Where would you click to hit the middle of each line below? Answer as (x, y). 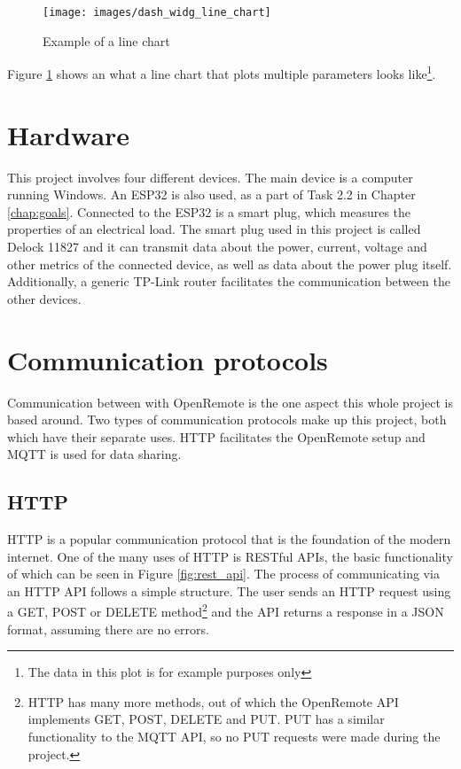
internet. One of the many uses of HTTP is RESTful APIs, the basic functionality (230, 556)
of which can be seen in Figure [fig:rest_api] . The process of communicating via (223, 574)
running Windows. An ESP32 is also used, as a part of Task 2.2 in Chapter (211, 194)
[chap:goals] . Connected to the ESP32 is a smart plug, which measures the (209, 211)
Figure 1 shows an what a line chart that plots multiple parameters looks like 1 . (222, 72)
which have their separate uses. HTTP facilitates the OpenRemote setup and (216, 436)
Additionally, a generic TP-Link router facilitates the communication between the (229, 281)
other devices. (44, 298)
